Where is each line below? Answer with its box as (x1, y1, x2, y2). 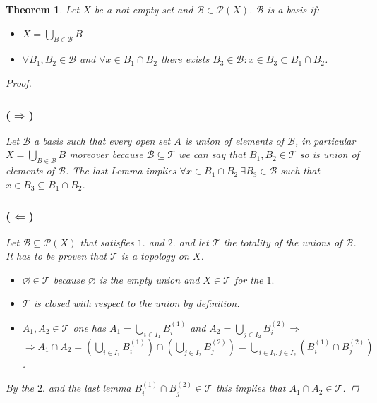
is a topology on (121, 248, 189, 263)
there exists (160, 52, 210, 66)
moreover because (69, 147, 143, 162)
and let (179, 234, 209, 249)
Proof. (6, 75, 32, 90)
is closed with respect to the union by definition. (33, 296, 240, 311)
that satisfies (80, 234, 134, 249)
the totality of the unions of (223, 234, 342, 249)
